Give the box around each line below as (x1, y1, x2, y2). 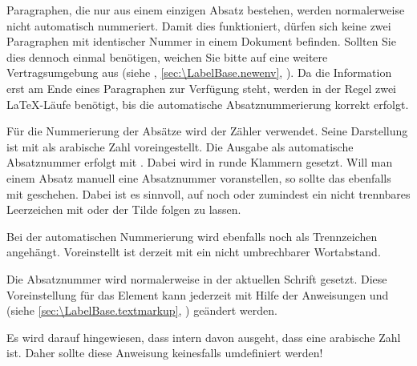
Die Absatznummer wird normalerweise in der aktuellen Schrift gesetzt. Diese (6, 270, 387, 287)
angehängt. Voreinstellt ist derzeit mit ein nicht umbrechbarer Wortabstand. (6, 243, 381, 260)
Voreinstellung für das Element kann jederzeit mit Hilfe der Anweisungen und (6, 286, 389, 303)
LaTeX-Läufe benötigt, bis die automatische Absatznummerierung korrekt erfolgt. (6, 95, 409, 112)
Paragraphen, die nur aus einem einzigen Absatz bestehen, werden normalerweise (6, 2, 405, 18)
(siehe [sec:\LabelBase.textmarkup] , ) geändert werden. (6, 302, 277, 319)
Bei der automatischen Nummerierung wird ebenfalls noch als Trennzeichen (6, 227, 378, 244)
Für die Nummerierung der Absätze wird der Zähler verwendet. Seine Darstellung (6, 123, 408, 139)
